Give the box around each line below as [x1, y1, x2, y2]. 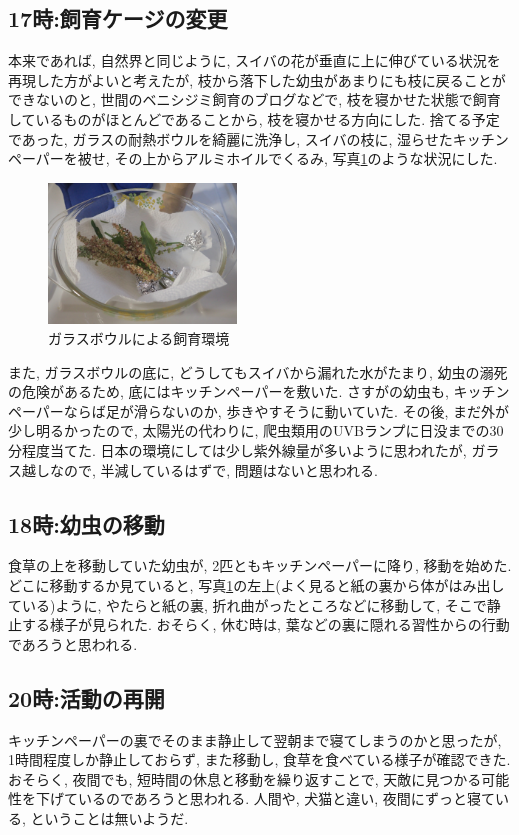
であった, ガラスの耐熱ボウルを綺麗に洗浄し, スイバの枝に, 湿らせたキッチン [8, 128, 509, 149]
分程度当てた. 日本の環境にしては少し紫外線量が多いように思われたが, [8, 440, 467, 461]
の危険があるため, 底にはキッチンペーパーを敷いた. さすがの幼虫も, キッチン [8, 381, 510, 402]
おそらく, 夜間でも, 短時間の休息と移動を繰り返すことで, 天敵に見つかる [8, 768, 482, 789]
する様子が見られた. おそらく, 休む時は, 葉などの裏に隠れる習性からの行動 [21, 614, 510, 635]
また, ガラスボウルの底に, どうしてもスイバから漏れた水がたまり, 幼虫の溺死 [8, 361, 508, 382]
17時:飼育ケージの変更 [8, 3, 228, 34]
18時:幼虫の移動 [8, 508, 165, 539]
